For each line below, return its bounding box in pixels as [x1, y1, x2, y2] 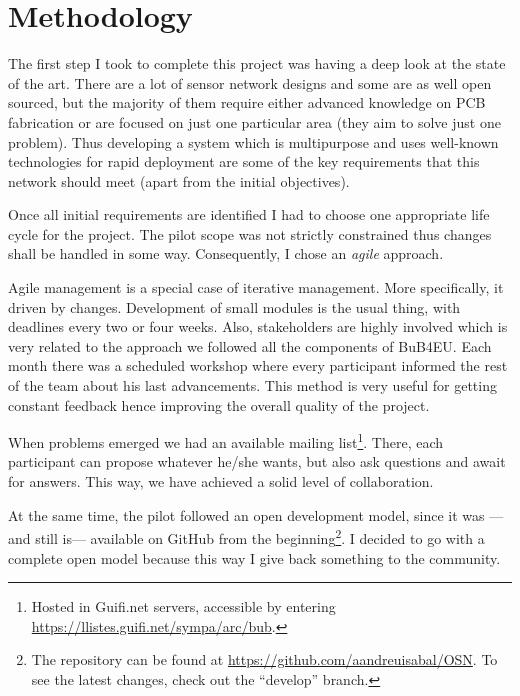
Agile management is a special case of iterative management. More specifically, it [8, 277, 504, 298]
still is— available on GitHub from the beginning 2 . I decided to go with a [35, 525, 485, 548]
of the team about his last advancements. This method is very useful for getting [8, 375, 497, 396]
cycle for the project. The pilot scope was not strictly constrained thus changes [8, 223, 492, 244]
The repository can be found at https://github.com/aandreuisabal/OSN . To [31, 649, 498, 670]
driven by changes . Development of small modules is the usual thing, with [8, 296, 461, 317]
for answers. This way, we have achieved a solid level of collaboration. [8, 471, 434, 492]
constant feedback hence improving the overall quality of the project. [8, 394, 430, 415]
